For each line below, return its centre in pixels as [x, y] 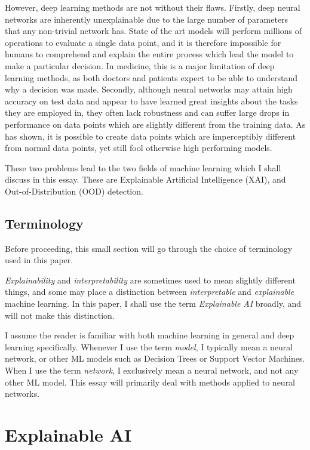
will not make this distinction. [60, 315]
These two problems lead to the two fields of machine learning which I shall [143, 167]
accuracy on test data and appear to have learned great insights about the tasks [151, 101]
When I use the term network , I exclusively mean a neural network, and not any [152, 370]
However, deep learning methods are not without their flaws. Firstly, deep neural [153, 7]
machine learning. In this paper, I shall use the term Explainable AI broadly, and [153, 303]
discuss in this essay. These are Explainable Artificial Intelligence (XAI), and [145, 179]
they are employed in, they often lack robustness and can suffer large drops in [147, 112]
